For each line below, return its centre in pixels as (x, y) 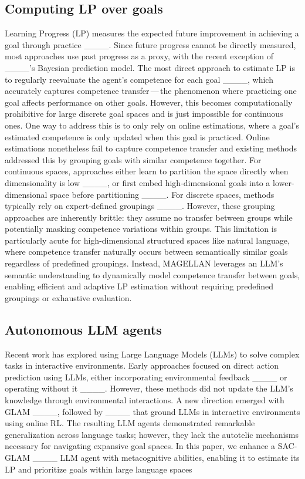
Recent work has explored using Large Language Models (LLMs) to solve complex (152, 354)
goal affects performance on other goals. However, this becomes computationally (149, 102)
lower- (284, 182)
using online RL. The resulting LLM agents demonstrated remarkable (130, 423)
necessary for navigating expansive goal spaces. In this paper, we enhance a (140, 446)
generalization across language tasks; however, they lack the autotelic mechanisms (152, 434)
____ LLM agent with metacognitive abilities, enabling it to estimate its (166, 457)
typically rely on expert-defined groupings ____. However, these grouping (140, 206)
